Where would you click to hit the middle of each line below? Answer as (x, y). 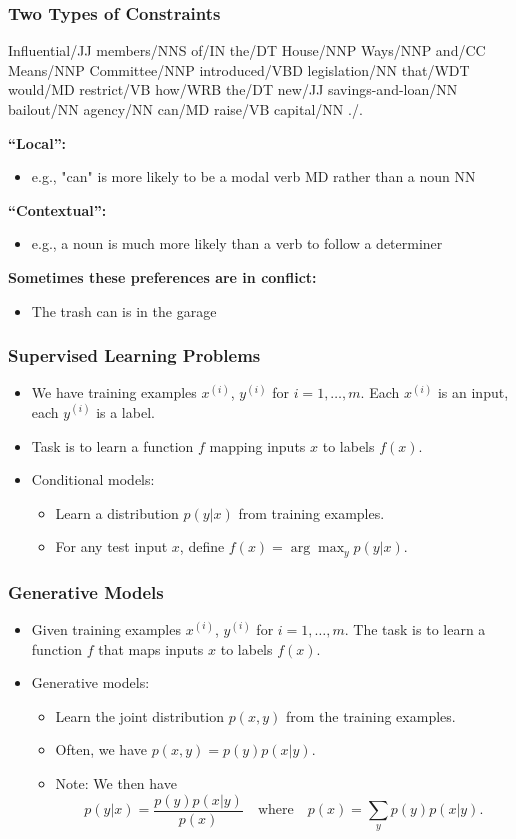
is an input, (473, 392)
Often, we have (101, 749)
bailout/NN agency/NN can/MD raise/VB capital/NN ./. (185, 109)
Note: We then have (116, 782)
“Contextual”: (57, 209)
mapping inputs (257, 445)
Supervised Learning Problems (134, 355)
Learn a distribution (117, 512)
